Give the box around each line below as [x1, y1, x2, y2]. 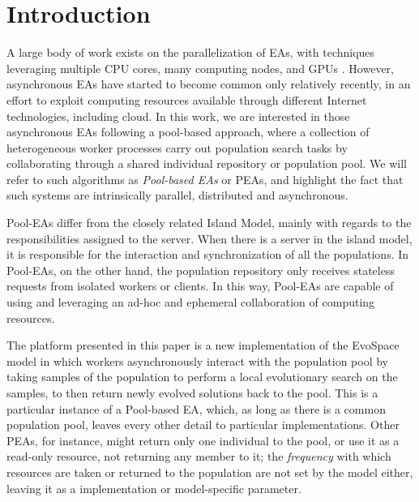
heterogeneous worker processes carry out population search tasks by [6, 139, 348, 156]
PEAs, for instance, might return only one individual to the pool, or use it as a [6, 431, 400, 448]
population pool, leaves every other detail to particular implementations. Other [6, 416, 400, 433]
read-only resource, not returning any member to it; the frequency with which [6, 448, 391, 465]
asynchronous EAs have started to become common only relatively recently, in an [6, 75, 411, 92]
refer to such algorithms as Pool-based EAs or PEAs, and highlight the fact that [6, 170, 404, 187]
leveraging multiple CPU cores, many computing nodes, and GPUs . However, [6, 59, 394, 76]
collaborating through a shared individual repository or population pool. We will [6, 155, 408, 172]
